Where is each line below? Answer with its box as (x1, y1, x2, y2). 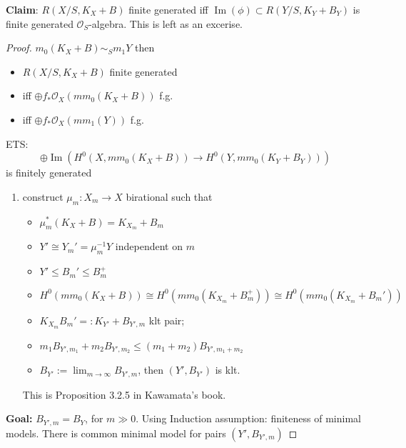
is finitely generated (6, 165, 92, 180)
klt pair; (148, 312, 185, 327)
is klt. (215, 362, 240, 377)
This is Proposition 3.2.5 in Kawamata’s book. (22, 387, 226, 402)
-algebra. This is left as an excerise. (88, 16, 243, 31)
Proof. (6, 40, 32, 55)
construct (22, 189, 64, 204)
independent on (115, 239, 183, 254)
